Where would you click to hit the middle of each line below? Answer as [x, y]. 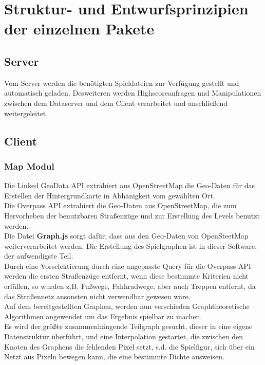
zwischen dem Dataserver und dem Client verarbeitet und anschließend [116, 103]
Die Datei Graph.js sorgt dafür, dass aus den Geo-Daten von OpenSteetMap [126, 236]
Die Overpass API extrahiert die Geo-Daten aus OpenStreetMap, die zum [120, 205]
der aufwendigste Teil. [39, 256]
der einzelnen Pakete [79, 29]
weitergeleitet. [26, 113]
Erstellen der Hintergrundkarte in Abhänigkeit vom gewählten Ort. [110, 195]
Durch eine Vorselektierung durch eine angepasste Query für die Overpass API [128, 266]
